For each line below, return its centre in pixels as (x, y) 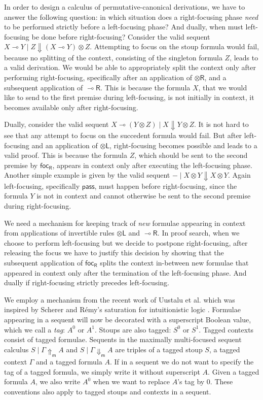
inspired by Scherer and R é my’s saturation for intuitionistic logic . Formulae (122, 309)
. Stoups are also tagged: (133, 329)
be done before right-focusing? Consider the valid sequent (121, 36)
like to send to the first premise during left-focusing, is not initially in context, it (129, 97)
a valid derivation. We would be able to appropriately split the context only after (130, 67)
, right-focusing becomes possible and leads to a (183, 145)
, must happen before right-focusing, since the (166, 186)
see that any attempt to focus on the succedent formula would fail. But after (123, 135)
